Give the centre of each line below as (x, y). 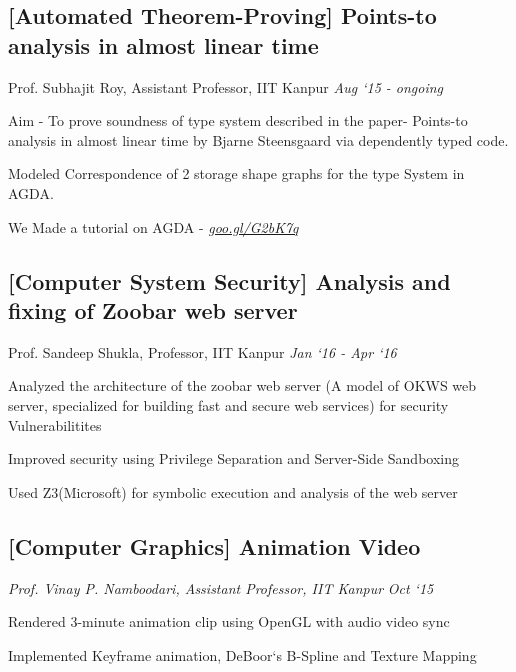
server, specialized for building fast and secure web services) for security (228, 404)
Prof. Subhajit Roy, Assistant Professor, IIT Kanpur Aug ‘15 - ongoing (226, 86)
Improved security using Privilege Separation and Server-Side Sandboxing (233, 458)
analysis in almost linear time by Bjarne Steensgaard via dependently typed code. (258, 139)
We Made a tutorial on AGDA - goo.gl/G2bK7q (153, 226)
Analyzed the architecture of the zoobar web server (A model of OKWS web (242, 385)
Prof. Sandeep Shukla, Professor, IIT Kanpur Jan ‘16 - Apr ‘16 (202, 351)
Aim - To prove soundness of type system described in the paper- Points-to (238, 120)
